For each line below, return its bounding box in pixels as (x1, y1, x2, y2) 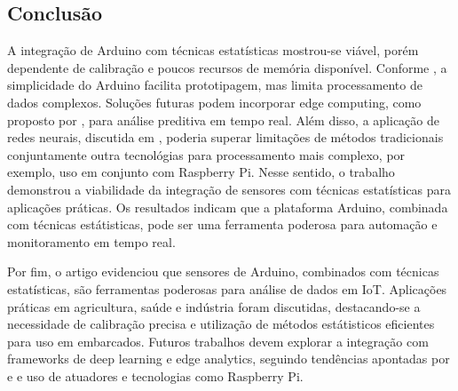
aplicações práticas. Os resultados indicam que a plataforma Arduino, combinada (7, 197, 448, 216)
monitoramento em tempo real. (7, 232, 176, 251)
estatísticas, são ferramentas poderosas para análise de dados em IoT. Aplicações (7, 279, 447, 298)
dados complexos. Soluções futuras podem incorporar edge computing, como (7, 92, 422, 111)
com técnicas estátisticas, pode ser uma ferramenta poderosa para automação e (7, 215, 438, 234)
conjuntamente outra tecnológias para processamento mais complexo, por (7, 145, 406, 164)
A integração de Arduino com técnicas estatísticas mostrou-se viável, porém (7, 41, 419, 60)
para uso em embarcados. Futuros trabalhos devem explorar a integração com (7, 331, 429, 350)
